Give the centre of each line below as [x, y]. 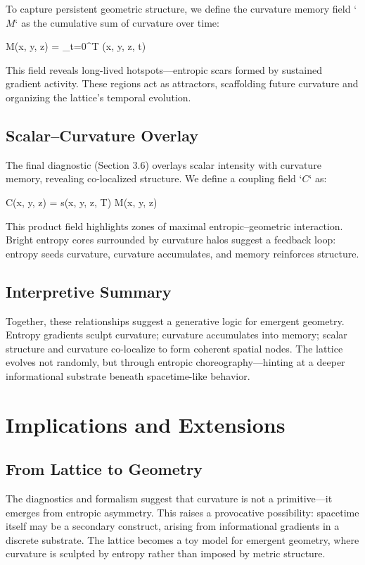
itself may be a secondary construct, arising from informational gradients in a [173, 526]
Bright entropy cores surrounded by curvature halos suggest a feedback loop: [171, 240]
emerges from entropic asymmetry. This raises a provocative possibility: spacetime [182, 512]
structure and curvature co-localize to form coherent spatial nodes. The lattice [174, 348]
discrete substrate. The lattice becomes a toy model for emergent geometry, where [182, 539]
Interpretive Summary [89, 291]
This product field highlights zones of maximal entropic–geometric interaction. [174, 226]
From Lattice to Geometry [104, 469]
